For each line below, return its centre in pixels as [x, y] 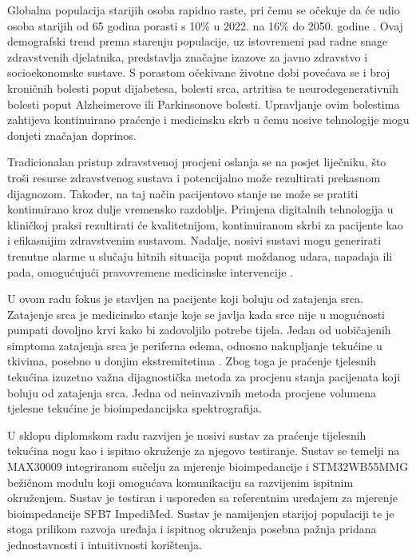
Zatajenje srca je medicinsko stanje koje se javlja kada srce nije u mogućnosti [196, 314]
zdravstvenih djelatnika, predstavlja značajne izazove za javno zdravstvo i [188, 56]
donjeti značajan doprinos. [72, 135]
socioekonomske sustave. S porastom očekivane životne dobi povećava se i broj [199, 72]
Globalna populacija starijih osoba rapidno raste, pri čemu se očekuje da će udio [204, 10]
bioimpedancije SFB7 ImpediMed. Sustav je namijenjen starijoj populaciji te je [201, 513]
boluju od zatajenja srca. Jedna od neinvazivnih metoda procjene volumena [192, 392]
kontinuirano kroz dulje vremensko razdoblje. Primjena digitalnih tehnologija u [200, 209]
